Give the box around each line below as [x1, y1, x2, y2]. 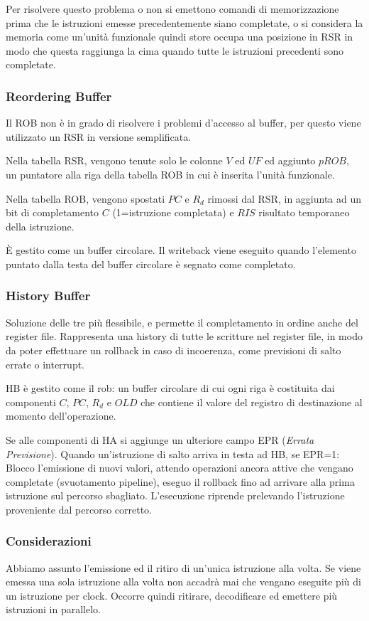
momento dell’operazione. [6, 408, 116, 423]
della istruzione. [6, 218, 75, 233]
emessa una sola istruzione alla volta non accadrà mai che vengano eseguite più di [6, 574, 361, 589]
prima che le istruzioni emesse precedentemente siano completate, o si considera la [6, 15, 363, 30]
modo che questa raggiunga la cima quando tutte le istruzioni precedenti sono [6, 43, 343, 58]
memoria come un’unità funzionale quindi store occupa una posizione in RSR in [6, 29, 353, 44]
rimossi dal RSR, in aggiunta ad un [207, 191, 362, 206]
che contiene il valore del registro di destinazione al [141, 394, 363, 409]
